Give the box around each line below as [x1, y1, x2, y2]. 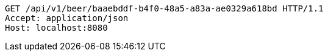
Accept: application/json [5, 13, 129, 23]
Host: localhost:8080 [5, 23, 108, 33]
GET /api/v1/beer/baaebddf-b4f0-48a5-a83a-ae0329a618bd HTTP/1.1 [5, 4, 324, 13]
